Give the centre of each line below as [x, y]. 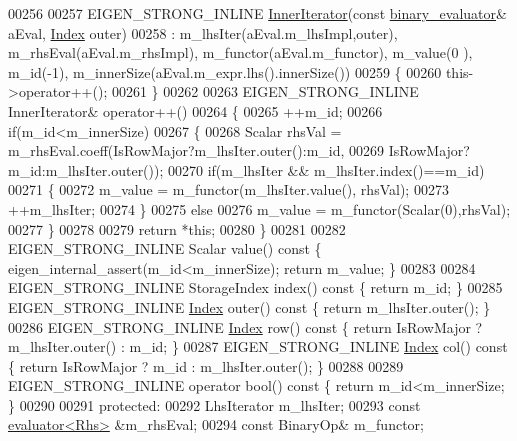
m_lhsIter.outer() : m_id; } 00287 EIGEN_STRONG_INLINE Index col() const [258, 346]
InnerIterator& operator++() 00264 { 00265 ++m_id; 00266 [195, 110]
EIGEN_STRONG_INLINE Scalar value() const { [165, 248]
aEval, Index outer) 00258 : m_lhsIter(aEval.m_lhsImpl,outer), [203, 32]
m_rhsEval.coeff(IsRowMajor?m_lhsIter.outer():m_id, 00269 [196, 150]
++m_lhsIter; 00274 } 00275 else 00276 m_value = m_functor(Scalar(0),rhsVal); [259, 208]
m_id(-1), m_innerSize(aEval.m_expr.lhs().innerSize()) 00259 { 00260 [225, 71]
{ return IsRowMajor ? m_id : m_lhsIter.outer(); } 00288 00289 [206, 365]
